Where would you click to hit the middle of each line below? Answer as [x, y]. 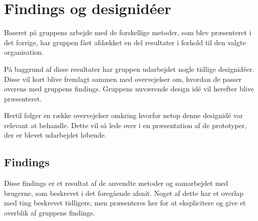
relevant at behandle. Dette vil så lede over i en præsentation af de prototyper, [125, 125]
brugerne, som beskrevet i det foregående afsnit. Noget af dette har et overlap [124, 193]
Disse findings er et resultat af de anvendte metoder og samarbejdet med [116, 183]
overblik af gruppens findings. [50, 213]
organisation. [24, 52]
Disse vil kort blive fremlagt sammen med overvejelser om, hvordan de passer [123, 79]
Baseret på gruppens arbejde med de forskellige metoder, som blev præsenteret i [128, 32]
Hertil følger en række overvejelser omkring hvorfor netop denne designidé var [124, 115]
